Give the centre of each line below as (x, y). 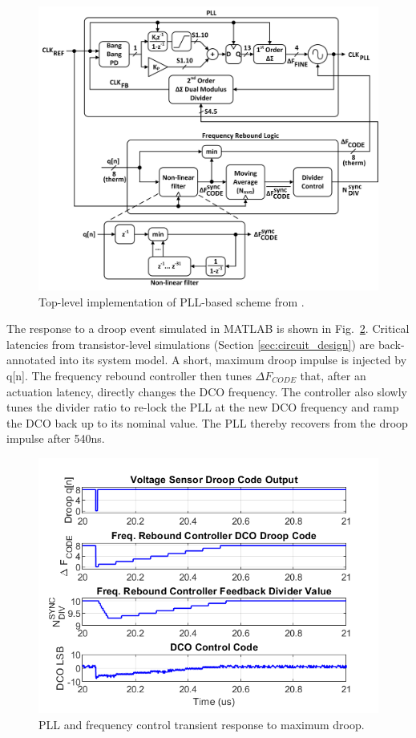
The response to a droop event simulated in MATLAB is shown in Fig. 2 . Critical (208, 328)
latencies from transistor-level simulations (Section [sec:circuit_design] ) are (191, 344)
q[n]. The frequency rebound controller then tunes (129, 375)
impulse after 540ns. (56, 438)
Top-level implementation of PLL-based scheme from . (172, 301)
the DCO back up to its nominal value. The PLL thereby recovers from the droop (207, 422)
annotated (31, 360)
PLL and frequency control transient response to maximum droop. (202, 724)
